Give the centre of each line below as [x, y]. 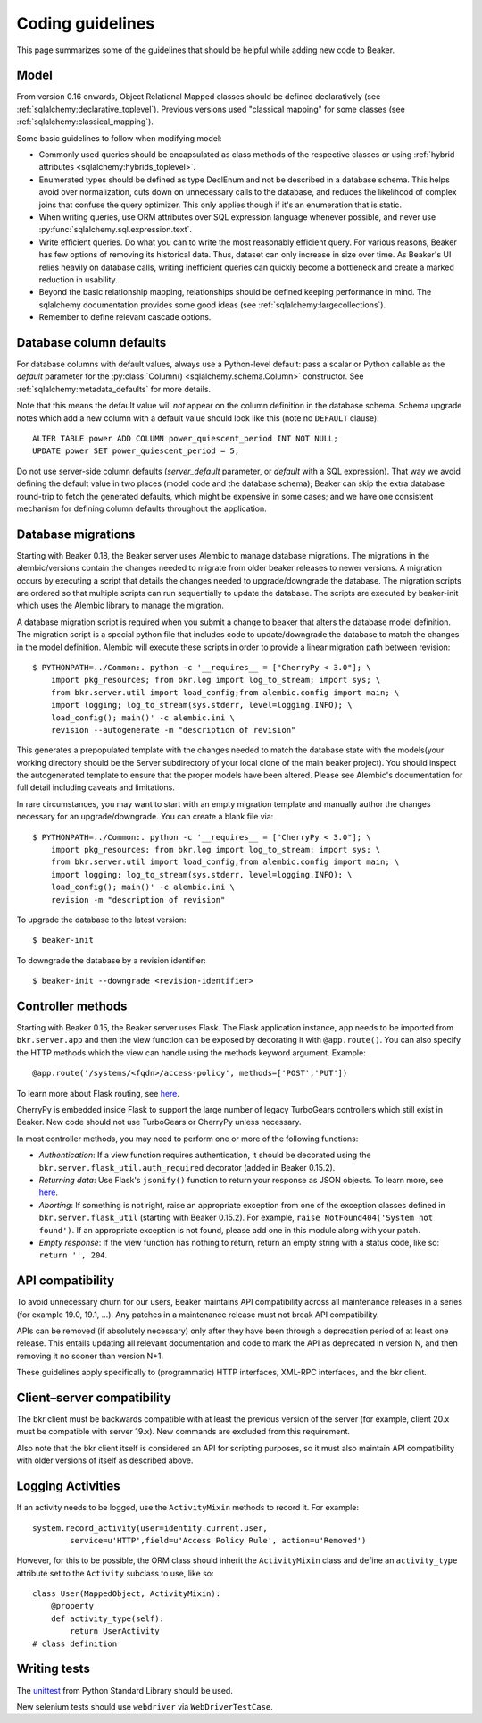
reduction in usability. [78, 279]
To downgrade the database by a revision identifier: [111, 960]
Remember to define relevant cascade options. [125, 317]
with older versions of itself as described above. [105, 1460]
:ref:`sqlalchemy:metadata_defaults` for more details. [114, 389]
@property [72, 1606]
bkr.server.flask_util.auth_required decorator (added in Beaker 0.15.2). [187, 1167]
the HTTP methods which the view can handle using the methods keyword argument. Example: [191, 1052]
